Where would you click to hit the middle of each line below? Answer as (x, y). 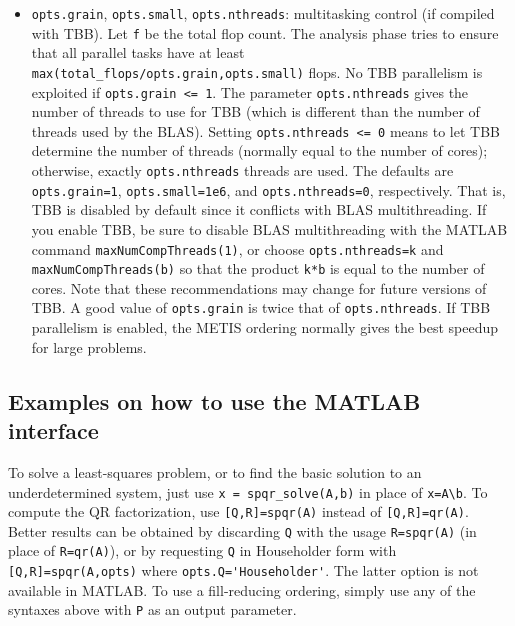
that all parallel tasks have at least (138, 52)
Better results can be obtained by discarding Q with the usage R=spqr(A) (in (242, 530)
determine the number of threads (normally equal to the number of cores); (259, 150)
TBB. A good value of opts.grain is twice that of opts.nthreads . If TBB (261, 307)
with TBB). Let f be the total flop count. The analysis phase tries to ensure (265, 32)
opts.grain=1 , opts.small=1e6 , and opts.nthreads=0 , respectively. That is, (268, 189)
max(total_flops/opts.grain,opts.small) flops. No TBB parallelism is (257, 71)
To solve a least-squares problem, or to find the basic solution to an (215, 471)
